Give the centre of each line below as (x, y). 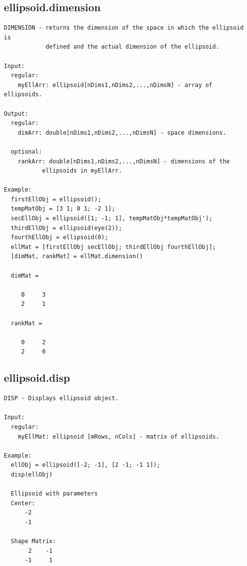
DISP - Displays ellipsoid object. (61, 398)
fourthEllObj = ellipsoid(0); (59, 238)
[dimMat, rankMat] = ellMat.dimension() (77, 256)
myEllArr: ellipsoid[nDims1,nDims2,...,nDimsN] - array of (115, 85)
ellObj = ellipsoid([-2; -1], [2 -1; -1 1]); (86, 465)
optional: (26, 151)
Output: (16, 114)
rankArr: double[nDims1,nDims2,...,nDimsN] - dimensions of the (124, 161)
